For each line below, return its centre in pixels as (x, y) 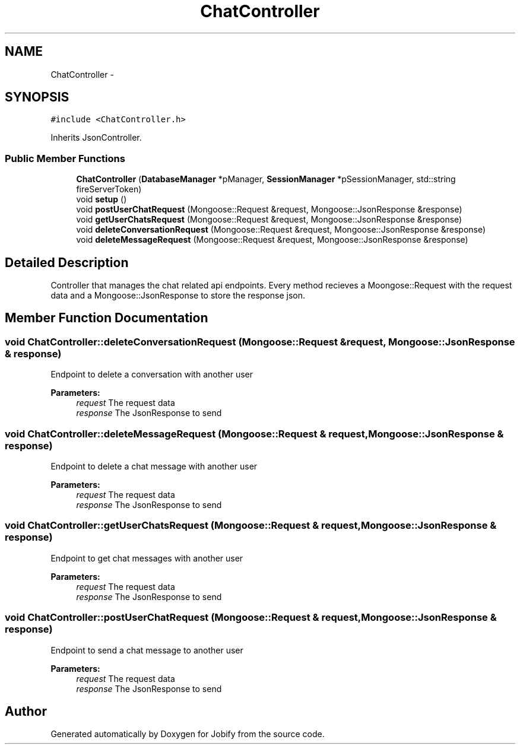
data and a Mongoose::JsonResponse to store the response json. (178, 296)
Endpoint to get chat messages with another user (147, 558)
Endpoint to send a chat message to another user (147, 650)
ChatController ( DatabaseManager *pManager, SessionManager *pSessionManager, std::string (266, 179)
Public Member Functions (65, 158)
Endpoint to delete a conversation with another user (152, 374)
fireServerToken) (109, 189)
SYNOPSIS (37, 97)
